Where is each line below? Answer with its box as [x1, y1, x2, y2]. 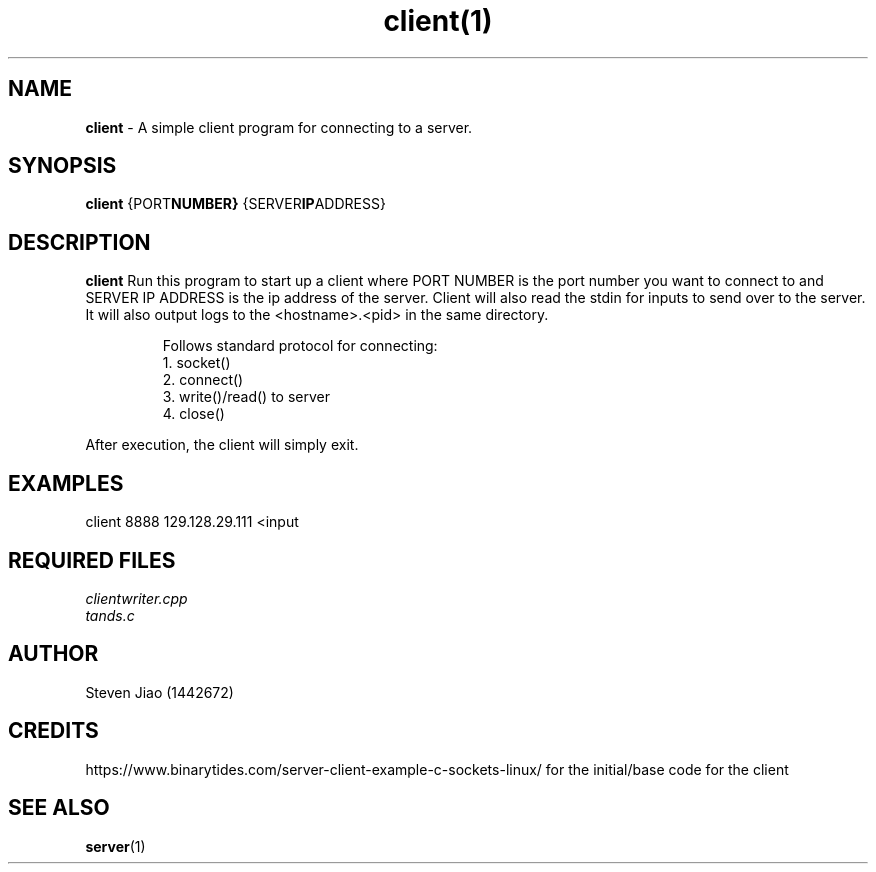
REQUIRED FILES [8, 547, 176, 573]
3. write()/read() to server [162, 388, 330, 406]
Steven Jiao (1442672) [85, 683, 234, 701]
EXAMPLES [8, 470, 124, 496]
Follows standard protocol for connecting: [162, 337, 438, 355]
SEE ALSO [8, 795, 110, 821]
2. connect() [162, 371, 244, 389]
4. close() [162, 405, 225, 423]
